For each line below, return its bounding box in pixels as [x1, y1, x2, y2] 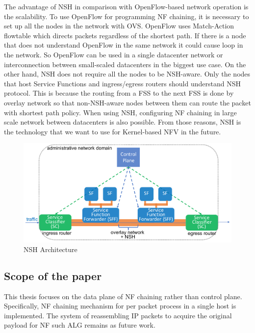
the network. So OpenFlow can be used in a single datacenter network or [4, 49, 223, 59]
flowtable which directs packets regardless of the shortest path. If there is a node [4, 30, 246, 40]
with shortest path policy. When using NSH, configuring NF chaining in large [4, 107, 237, 117]
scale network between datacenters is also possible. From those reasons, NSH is [4, 117, 241, 127]
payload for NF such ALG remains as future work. [4, 320, 155, 330]
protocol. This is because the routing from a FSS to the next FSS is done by [4, 88, 234, 98]
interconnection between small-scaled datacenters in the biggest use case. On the [4, 59, 246, 69]
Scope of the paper [4, 268, 102, 283]
